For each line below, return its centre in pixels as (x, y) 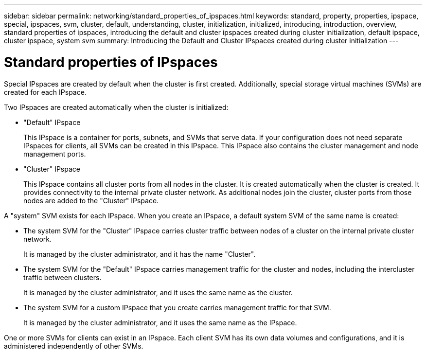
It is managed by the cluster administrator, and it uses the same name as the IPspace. (160, 322)
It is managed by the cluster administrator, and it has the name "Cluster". (140, 254)
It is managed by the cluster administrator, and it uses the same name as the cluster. (158, 292)
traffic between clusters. (62, 277)
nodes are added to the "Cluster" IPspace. (91, 200)
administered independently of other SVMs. (74, 346)
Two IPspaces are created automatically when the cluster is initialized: (116, 107)
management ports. (55, 154)
